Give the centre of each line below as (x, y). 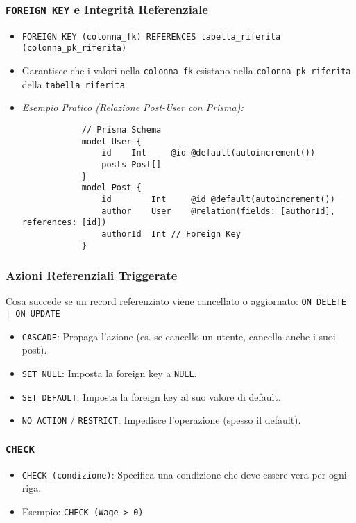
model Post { (111, 188)
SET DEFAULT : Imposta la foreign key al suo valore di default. (151, 396)
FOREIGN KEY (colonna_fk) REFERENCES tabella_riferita (151, 36)
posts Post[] (132, 164)
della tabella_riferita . (75, 84)
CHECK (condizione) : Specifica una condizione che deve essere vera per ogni (184, 474)
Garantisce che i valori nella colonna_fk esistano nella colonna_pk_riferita (186, 70)
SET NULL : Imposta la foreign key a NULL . (109, 373)
